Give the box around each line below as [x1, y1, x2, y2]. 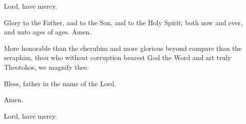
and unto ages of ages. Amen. [4, 27, 92, 37]
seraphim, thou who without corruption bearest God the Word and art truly [4, 52, 231, 62]
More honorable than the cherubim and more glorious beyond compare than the [4, 43, 242, 53]
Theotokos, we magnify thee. [4, 62, 89, 72]
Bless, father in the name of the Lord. [4, 78, 116, 88]
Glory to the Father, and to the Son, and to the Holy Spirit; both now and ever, [4, 17, 243, 27]
